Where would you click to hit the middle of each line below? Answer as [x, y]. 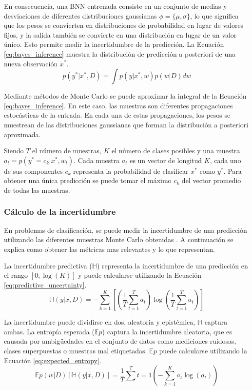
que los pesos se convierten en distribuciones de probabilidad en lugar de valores [124, 25]
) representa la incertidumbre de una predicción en [172, 265]
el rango [16, 275]
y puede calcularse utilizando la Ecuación [140, 275]
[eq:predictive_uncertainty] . [45, 284]
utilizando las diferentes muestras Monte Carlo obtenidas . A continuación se [119, 239]
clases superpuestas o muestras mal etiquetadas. [76, 351]
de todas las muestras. [37, 190]
